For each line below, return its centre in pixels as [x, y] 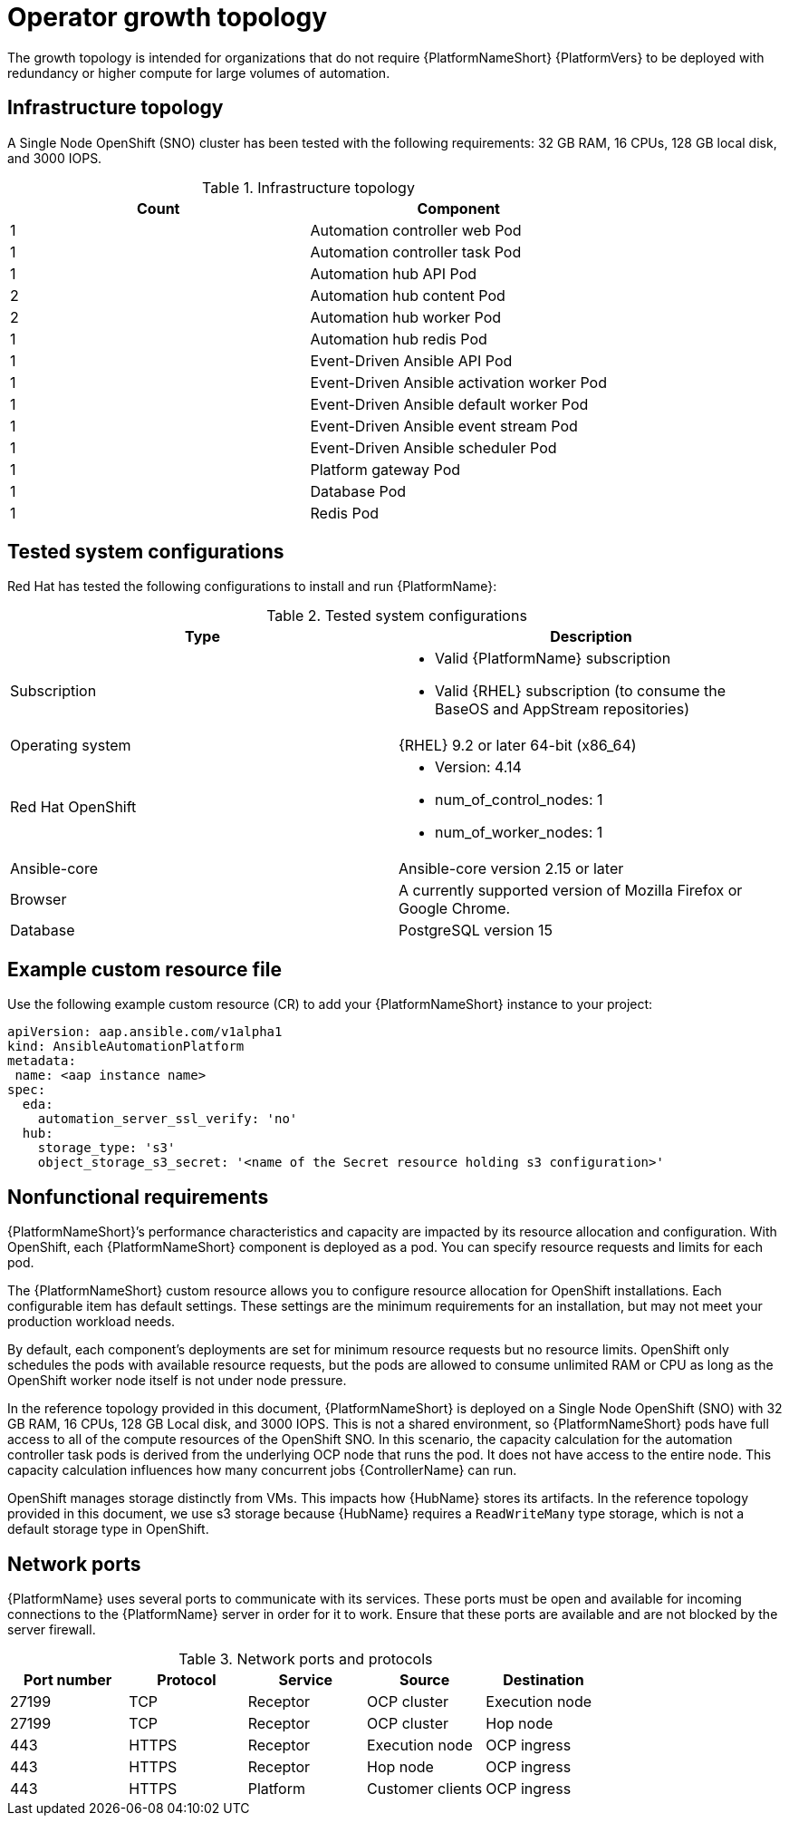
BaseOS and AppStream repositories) [562, 709]
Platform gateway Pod [385, 469]
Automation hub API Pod [394, 273]
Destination [544, 1679]
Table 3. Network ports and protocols [306, 1658]
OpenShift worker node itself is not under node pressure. [177, 1381]
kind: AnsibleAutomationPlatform [126, 1047]
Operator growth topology [168, 17]
